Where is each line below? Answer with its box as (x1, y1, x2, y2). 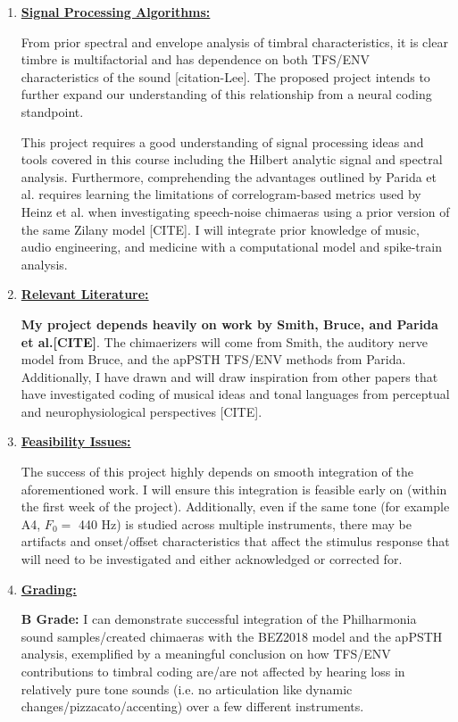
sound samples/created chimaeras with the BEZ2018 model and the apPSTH (21, 627, 443, 645)
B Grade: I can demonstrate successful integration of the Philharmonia (21, 610, 417, 628)
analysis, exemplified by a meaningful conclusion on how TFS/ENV (21, 644, 391, 663)
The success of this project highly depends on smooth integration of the (21, 462, 414, 481)
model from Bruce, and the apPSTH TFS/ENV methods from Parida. (21, 350, 406, 369)
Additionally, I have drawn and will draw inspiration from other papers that (21, 367, 438, 386)
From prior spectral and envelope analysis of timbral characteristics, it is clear (21, 32, 448, 51)
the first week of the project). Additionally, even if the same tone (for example (21, 497, 450, 516)
